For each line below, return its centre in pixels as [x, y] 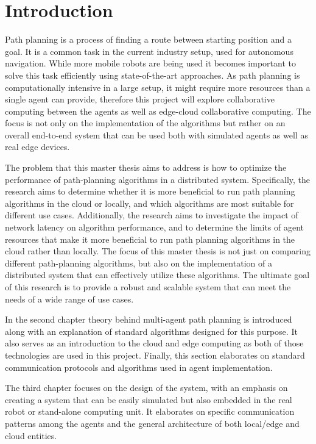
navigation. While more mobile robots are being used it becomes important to [150, 63]
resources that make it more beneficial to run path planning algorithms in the [150, 239]
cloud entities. [31, 435]
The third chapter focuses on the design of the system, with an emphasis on [146, 388]
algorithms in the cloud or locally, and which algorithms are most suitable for [149, 203]
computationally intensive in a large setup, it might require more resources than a [158, 87]
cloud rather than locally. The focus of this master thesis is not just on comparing [158, 251]
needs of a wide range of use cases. [69, 299]
